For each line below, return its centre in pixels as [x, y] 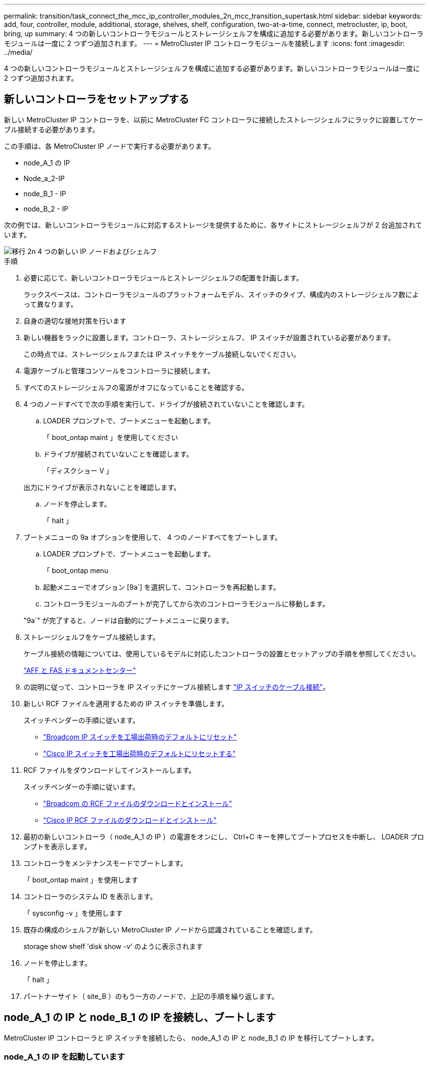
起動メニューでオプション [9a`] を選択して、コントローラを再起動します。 [162, 587]
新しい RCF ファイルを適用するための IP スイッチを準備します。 [126, 703]
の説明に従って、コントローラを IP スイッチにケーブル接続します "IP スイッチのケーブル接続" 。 [177, 687]
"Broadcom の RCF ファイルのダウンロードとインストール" [138, 803]
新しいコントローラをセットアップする [96, 99]
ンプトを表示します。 [58, 846]
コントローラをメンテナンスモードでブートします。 [106, 863]
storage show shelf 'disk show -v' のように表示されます [113, 946]
